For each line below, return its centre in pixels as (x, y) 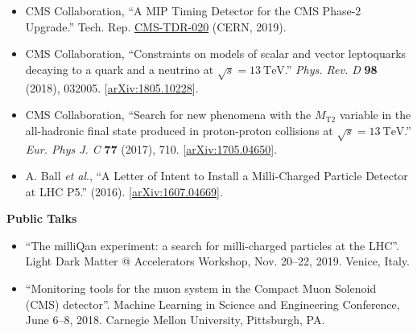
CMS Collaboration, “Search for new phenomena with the (168, 115)
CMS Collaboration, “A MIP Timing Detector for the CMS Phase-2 (193, 10)
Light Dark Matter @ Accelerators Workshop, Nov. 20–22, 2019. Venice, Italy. (217, 261)
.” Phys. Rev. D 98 (331, 69)
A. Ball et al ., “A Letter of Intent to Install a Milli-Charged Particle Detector (217, 176)
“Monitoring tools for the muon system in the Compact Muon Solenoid (201, 288)
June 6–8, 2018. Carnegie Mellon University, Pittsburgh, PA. (175, 320)
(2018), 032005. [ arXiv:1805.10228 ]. (112, 87)
